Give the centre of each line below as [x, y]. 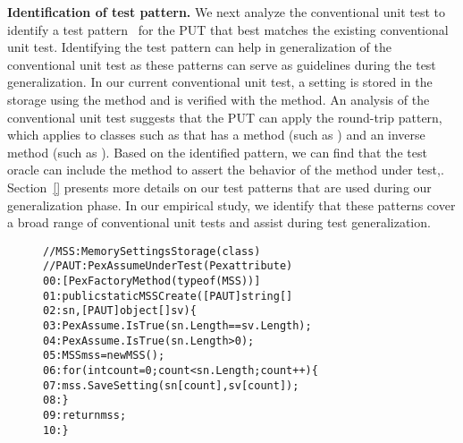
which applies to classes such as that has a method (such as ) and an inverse [216, 135]
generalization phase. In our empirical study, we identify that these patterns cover [231, 204]
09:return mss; [85, 415]
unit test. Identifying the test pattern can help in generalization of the [199, 47]
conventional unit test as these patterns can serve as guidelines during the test [222, 64]
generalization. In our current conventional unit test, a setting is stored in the [220, 82]
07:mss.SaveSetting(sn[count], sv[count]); [171, 385]
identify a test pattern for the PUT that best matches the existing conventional [228, 29]
